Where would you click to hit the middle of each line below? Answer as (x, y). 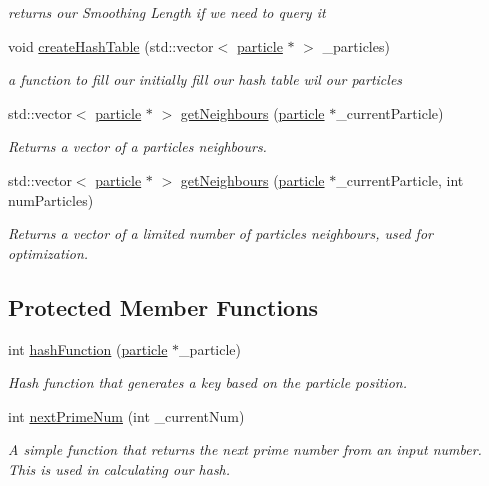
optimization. (48, 252)
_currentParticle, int (400, 179)
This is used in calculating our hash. (119, 468)
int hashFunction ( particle (88, 348)
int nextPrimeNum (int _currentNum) (126, 415)
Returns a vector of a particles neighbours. (137, 146)
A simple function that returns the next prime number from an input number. (245, 449)
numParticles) (51, 199)
